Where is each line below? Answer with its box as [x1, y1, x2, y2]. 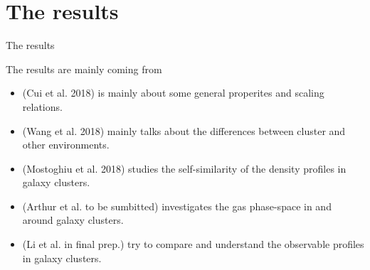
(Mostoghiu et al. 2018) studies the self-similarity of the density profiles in [22, 161, 347, 175]
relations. [22, 99, 63, 114]
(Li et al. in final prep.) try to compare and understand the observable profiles [22, 237, 364, 252]
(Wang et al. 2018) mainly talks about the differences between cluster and [22, 123, 346, 138]
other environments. [22, 137, 110, 152]
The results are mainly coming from [6, 61, 162, 76]
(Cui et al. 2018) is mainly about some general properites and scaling [22, 85, 324, 100]
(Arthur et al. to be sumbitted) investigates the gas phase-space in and [22, 198, 332, 213]
